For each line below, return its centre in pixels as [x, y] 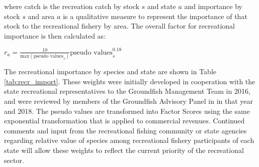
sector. [14, 160]
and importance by [213, 6]
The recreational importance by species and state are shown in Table [110, 71]
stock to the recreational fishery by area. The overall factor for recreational [119, 26]
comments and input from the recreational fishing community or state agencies [125, 130]
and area [41, 16]
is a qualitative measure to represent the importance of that [155, 16]
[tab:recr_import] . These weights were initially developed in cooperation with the [130, 81]
